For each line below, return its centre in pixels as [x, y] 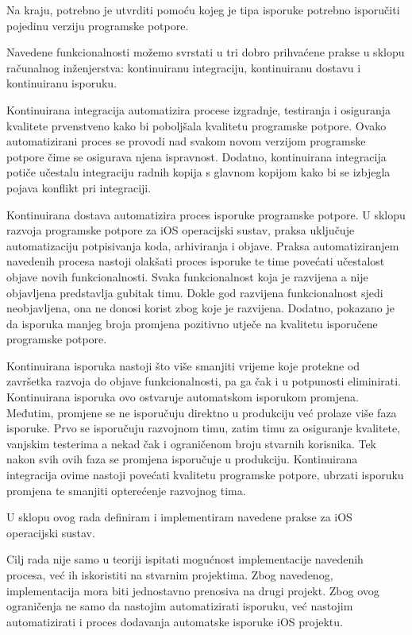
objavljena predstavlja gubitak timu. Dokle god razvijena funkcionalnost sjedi [195, 292]
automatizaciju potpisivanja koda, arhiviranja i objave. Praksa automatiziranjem [203, 245]
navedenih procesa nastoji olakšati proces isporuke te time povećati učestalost [196, 261]
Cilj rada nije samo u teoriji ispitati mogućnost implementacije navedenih [185, 559]
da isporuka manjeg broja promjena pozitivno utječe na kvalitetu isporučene [192, 323]
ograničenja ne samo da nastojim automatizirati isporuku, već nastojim [180, 606]
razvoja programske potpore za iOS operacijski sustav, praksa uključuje [181, 230]
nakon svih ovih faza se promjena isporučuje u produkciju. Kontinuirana [182, 459]
